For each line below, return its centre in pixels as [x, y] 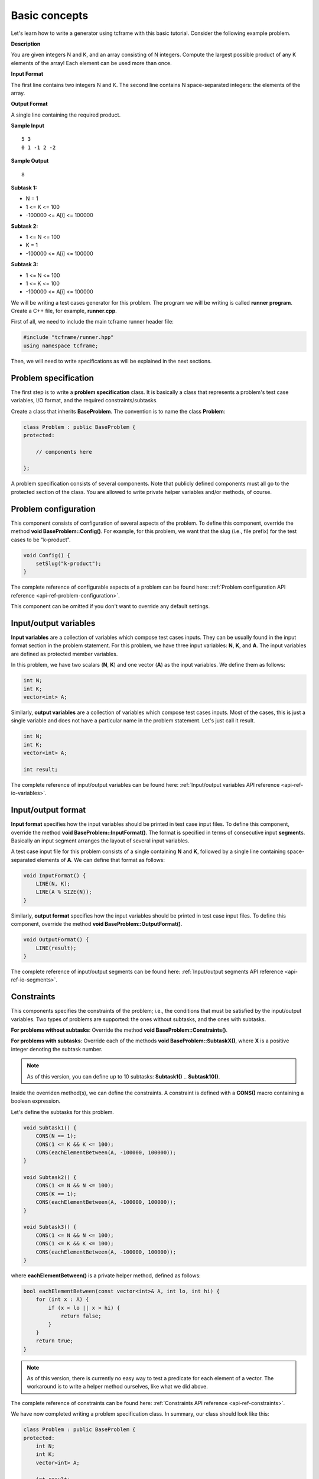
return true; [55, 1341]
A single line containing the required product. [66, 115]
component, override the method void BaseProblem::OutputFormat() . [97, 924]
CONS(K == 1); [56, 1194]
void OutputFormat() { [56, 940]
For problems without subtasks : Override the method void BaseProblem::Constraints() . [119, 1030]
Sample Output [30, 161]
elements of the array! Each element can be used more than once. [91, 63]
